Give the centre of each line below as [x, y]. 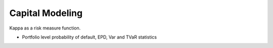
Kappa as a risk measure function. [45, 28]
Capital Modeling [46, 13]
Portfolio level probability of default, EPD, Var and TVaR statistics [89, 37]
